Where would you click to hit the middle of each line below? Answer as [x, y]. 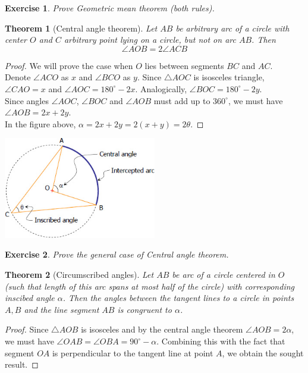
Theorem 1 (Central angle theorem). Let [81, 28]
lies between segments [184, 65]
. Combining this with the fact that [221, 341]
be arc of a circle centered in [224, 275]
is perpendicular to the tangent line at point [133, 352]
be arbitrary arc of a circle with [232, 28]
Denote [18, 77]
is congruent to [144, 309]
